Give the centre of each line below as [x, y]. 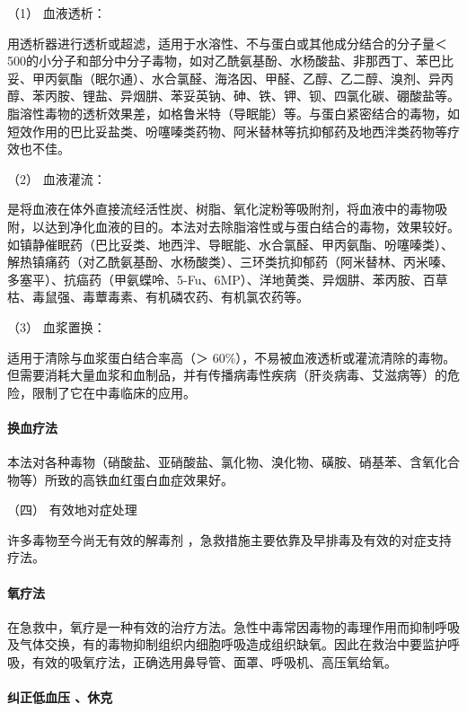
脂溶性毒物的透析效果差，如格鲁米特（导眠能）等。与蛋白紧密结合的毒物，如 [233, 113]
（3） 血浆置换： [57, 326]
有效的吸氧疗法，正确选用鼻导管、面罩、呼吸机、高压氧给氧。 [214, 662]
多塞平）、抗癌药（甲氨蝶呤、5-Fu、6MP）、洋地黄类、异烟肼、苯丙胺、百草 [228, 279]
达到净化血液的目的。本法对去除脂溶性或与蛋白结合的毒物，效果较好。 [252, 226]
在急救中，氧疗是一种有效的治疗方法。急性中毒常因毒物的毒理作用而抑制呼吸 [233, 626]
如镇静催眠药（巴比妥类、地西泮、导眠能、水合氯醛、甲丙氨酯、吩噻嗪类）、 [230, 244]
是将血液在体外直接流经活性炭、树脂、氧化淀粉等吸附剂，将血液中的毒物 [221, 209]
